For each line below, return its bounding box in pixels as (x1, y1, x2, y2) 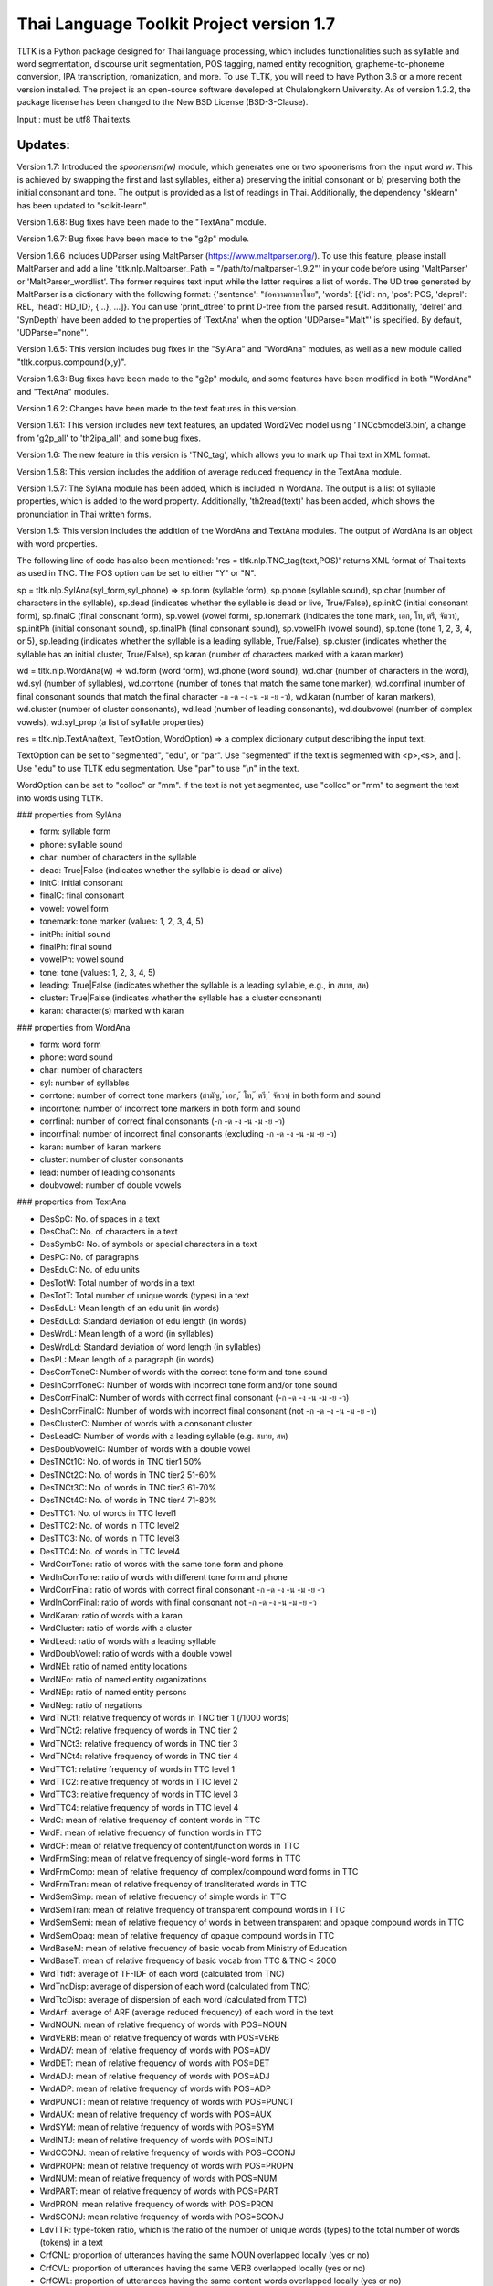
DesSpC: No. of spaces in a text (39, 1212, 160, 1224)
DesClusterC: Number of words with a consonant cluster (39, 1417, 253, 1428)
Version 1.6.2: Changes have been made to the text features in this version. (16, 403, 299, 414)
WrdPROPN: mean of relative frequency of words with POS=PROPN (39, 2160, 294, 2171)
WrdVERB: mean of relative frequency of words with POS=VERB (39, 2032, 280, 2043)
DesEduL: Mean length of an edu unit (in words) (39, 1303, 220, 1314)
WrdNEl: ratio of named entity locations (39, 1661, 188, 1672)
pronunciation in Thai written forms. (16, 508, 152, 519)
